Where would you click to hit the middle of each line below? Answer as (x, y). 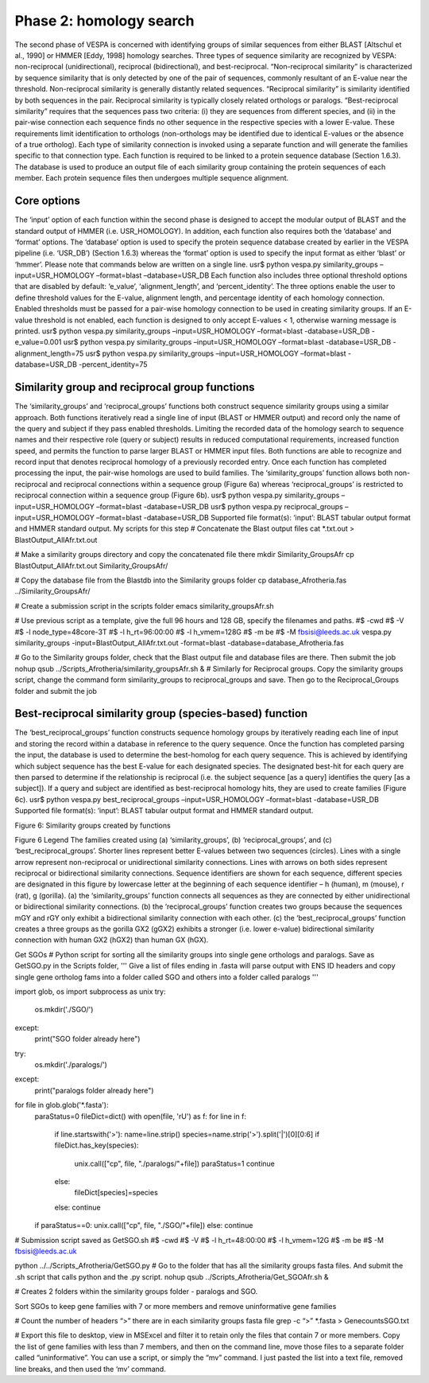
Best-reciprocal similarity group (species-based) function (161, 713)
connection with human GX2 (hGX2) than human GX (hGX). (112, 940)
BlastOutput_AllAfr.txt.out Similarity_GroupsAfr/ (91, 566)
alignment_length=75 (49, 353)
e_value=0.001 (38, 342)
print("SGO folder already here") (87, 1039)
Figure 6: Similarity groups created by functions (93, 825)
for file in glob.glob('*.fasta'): (62, 1105)
